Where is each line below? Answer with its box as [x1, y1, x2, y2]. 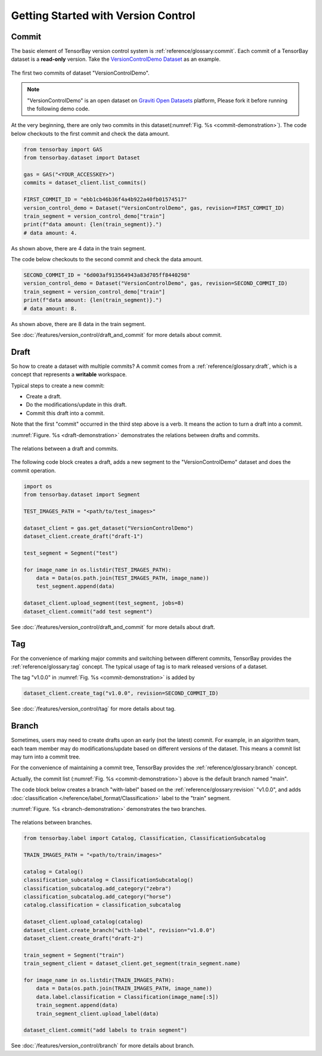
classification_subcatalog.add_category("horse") [23, 893, 172, 900]
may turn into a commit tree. [11, 753, 80, 760]
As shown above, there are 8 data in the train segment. [11, 320, 146, 327]
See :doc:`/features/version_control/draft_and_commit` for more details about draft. [11, 623, 216, 630]
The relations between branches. [11, 819, 92, 826]
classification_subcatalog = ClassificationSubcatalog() [23, 877, 194, 884]
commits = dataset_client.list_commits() [23, 179, 147, 186]
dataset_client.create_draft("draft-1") [23, 533, 143, 540]
